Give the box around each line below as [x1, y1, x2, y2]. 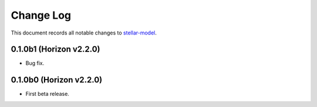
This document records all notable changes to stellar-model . [11, 29, 157, 36]
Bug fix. [25, 60, 45, 67]
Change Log [11, 9, 72, 22]
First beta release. [25, 91, 70, 98]
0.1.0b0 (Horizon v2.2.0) [11, 75, 103, 85]
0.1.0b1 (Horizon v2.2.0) [11, 44, 100, 54]
